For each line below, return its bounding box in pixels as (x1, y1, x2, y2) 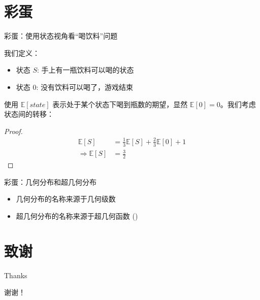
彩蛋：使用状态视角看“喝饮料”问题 (4, 30, 118, 41)
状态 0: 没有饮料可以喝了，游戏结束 (16, 81, 134, 92)
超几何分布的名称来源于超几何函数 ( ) (16, 210, 138, 221)
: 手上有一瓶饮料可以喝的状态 (37, 64, 134, 75)
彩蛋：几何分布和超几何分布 (4, 176, 96, 187)
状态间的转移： (4, 109, 54, 119)
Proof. (4, 125, 23, 136)
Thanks (4, 270, 27, 280)
